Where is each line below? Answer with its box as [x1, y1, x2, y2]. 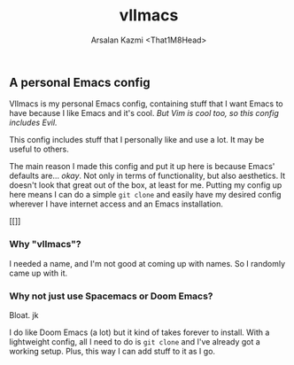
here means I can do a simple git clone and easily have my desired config [9, 190, 282, 200]
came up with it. [9, 268, 68, 278]
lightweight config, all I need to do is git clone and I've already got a [9, 336, 261, 346]
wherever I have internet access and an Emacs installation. [9, 198, 224, 209]
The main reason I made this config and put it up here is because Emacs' [9, 161, 275, 172]
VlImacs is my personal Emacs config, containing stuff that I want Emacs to [9, 98, 283, 109]
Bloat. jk [9, 309, 39, 320]
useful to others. [9, 144, 69, 155]
